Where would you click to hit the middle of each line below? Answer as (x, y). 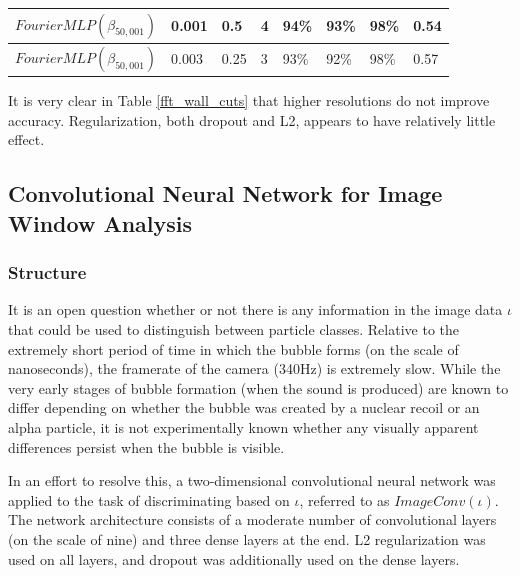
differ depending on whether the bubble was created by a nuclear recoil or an (244, 407)
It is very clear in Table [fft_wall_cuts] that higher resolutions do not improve (249, 100)
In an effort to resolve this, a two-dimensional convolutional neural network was (252, 480)
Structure (47, 272)
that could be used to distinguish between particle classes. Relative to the (233, 329)
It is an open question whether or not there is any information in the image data (255, 309)
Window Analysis (100, 222)
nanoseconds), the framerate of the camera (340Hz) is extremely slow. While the (254, 368)
